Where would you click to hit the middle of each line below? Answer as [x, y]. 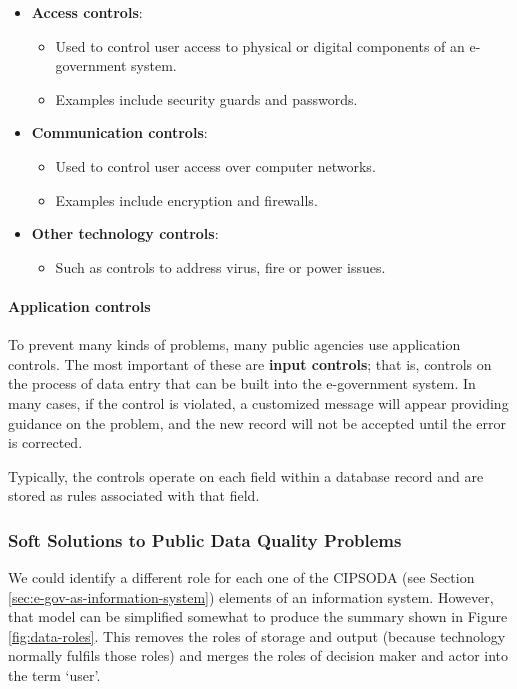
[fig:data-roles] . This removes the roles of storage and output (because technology [257, 635]
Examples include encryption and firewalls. [186, 199]
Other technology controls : [125, 233]
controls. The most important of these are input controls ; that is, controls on [250, 363]
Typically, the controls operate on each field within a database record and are [246, 475]
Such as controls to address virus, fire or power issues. [220, 266]
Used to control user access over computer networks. [215, 165]
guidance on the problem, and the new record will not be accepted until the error [257, 422]
